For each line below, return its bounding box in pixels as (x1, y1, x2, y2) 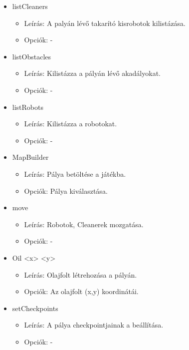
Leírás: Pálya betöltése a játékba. (24, 168, 126, 179)
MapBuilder (12, 152, 49, 162)
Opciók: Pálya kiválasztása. (24, 185, 108, 196)
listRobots (12, 101, 43, 112)
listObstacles (12, 51, 51, 61)
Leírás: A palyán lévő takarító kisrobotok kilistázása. (24, 17, 186, 28)
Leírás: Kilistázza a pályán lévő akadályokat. (24, 68, 161, 78)
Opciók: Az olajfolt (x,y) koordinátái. (24, 286, 139, 297)
